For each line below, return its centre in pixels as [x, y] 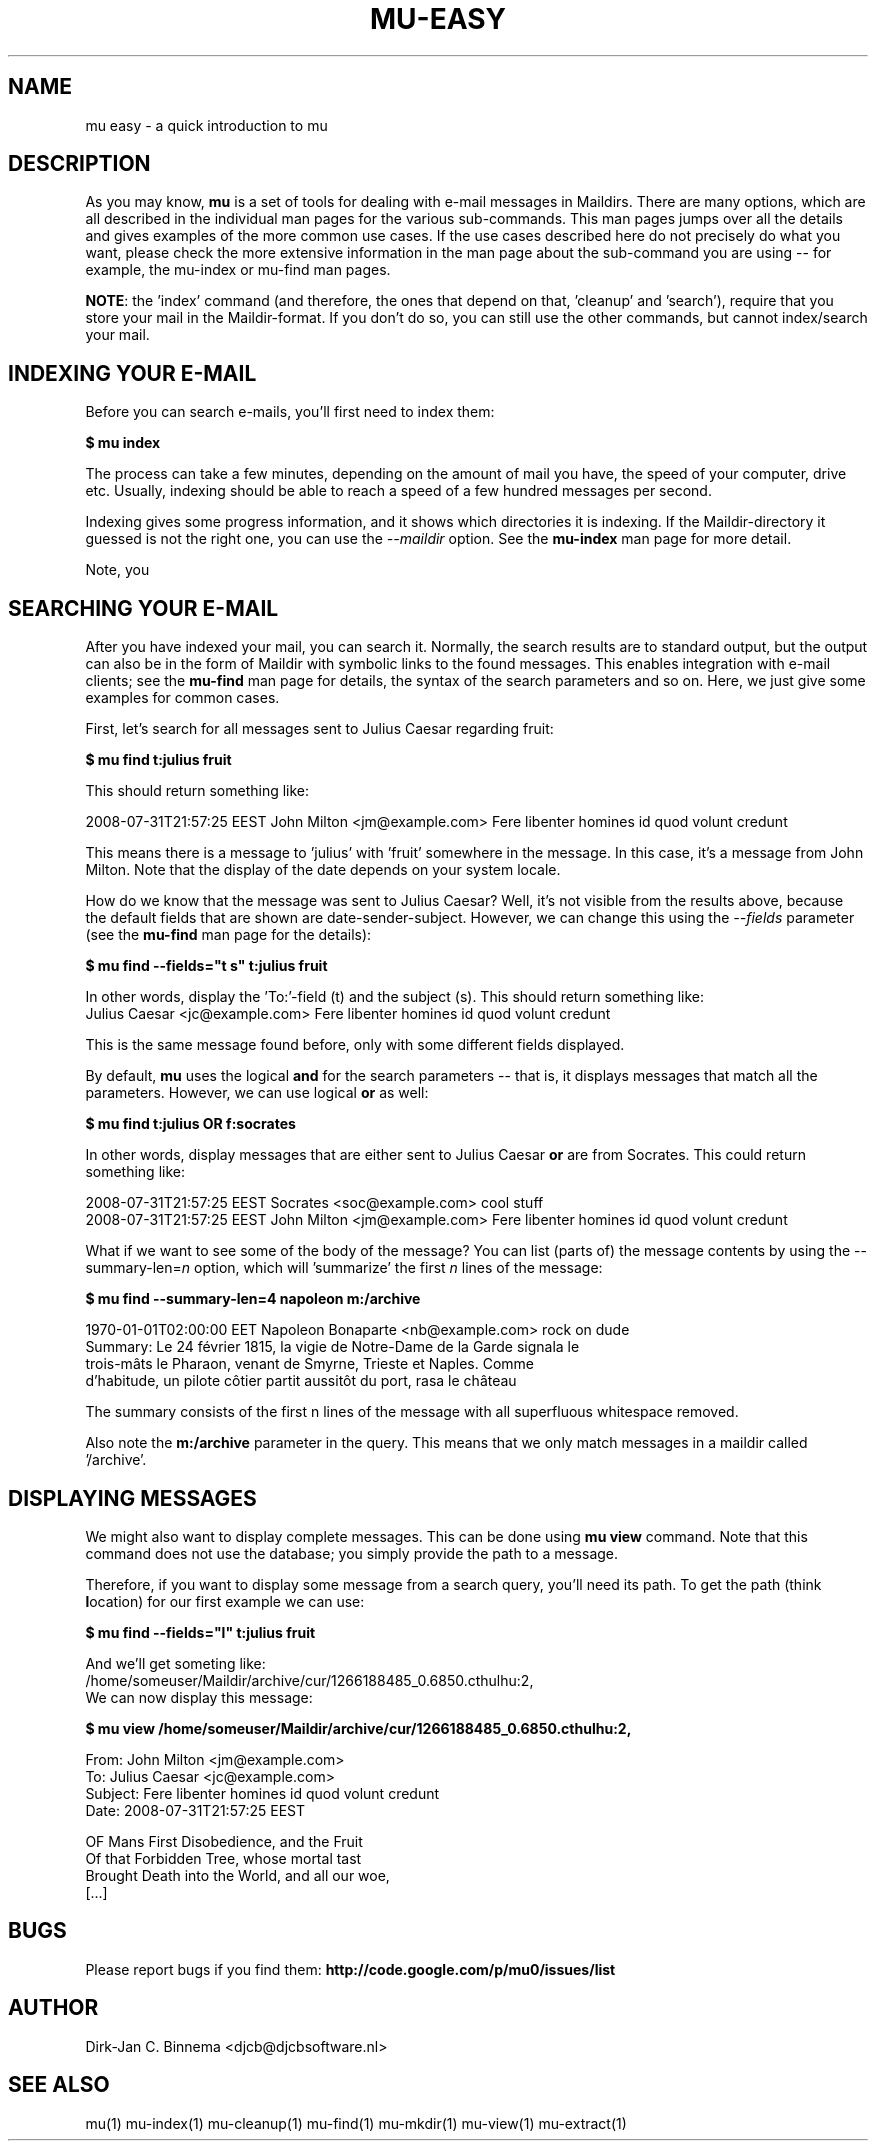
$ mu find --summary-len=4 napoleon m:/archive [253, 1299]
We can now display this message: [199, 1697]
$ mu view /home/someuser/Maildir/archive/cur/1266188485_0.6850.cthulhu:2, [358, 1728]
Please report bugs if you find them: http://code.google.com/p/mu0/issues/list [350, 1969]
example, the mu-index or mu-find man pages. [238, 270]
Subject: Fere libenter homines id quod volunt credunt [262, 1793]
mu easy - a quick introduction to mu [206, 125]
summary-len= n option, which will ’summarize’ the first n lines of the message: [344, 1268]
